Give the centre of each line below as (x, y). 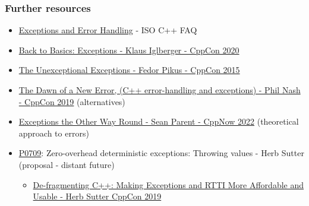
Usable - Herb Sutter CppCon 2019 (97, 196)
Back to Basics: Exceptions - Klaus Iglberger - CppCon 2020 (129, 50)
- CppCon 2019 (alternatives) (72, 101)
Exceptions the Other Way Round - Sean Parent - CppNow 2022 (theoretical (159, 121)
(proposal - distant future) (67, 164)
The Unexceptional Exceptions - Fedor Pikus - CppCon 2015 (129, 70)
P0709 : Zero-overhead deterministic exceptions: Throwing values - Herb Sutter (161, 153)
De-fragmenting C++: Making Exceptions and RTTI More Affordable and (168, 184)
